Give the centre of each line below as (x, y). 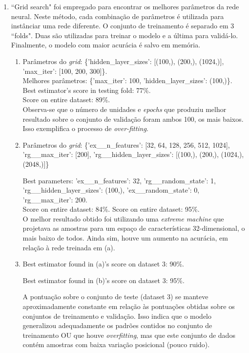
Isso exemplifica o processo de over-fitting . (85, 128)
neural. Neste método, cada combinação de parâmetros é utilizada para (117, 16)
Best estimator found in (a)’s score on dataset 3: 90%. (103, 264)
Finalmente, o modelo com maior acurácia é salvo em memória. (106, 45)
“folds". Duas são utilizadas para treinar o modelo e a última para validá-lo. (124, 35)
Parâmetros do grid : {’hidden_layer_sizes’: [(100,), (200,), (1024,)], (123, 61)
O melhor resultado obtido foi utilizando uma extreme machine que (123, 218)
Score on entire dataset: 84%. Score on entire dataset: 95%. (111, 209)
